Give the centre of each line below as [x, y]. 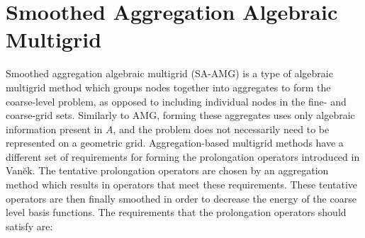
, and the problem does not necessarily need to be [221, 129]
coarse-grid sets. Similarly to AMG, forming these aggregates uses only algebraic [180, 115]
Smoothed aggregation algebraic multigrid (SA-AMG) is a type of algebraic [169, 73]
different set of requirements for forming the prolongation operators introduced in [183, 156]
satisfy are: [29, 226]
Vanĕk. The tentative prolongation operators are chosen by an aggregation [167, 170]
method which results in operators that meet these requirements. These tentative [182, 185]
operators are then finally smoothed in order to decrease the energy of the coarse [181, 198]
